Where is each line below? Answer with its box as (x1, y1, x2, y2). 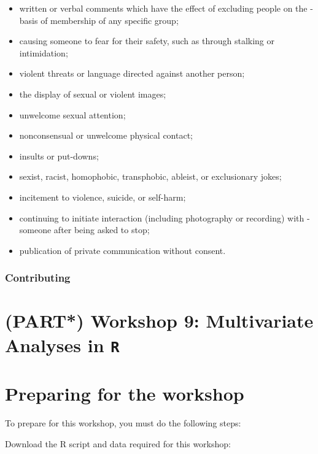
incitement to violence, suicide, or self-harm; (19, 190, 186, 203)
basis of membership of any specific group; (19, 13, 179, 26)
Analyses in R (5, 332, 120, 357)
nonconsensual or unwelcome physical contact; (19, 129, 193, 142)
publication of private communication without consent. (19, 244, 226, 256)
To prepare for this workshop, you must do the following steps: (5, 416, 241, 429)
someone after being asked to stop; (19, 223, 150, 236)
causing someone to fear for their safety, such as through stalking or (19, 34, 275, 47)
